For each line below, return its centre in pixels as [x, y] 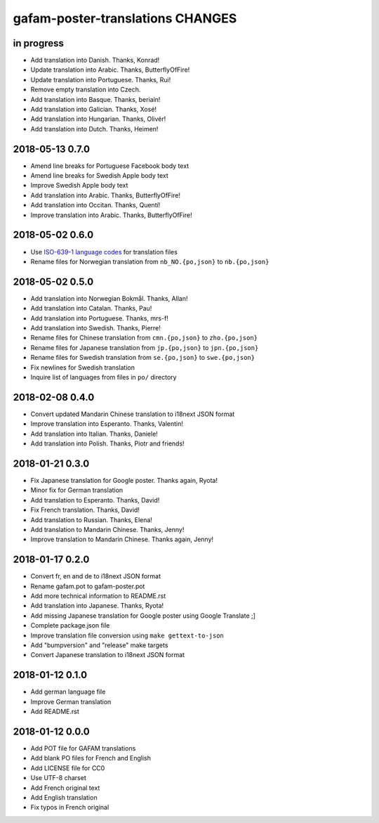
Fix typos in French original [70, 808]
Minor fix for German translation [77, 490]
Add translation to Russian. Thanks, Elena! [91, 519]
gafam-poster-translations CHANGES [125, 18]
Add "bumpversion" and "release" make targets [99, 645]
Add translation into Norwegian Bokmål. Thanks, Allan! [109, 298]
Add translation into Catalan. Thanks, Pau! [91, 309]
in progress [39, 43]
